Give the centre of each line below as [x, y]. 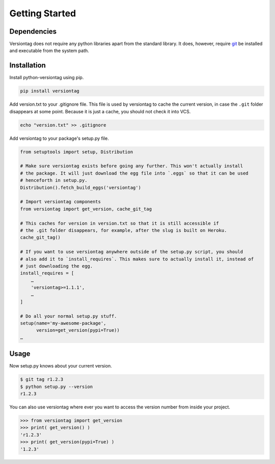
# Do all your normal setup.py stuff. [68, 316]
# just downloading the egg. [57, 266]
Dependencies [33, 31]
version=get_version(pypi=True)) [78, 330]
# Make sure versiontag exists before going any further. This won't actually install [132, 166]
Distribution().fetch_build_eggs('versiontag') [80, 187]
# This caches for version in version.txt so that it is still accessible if [119, 223]
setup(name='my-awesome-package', [63, 323]
